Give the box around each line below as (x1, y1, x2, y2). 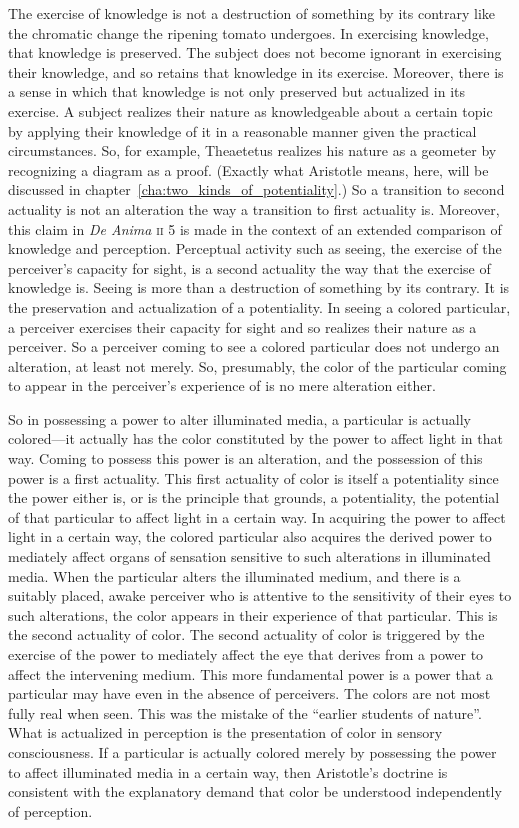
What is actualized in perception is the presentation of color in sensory (8, 722, 443, 743)
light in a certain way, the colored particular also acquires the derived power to (8, 526, 492, 547)
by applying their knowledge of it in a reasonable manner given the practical (8, 120, 477, 141)
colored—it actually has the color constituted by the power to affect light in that (8, 428, 503, 449)
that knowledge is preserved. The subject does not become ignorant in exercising (8, 42, 502, 63)
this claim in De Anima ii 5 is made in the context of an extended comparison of (8, 218, 502, 239)
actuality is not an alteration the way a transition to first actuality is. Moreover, (8, 198, 500, 219)
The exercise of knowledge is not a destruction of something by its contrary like (8, 3, 496, 23)
